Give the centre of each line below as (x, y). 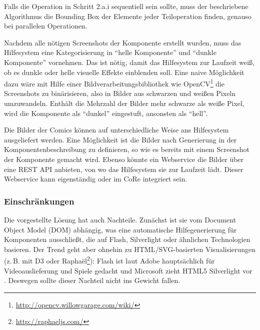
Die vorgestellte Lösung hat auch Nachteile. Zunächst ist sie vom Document (120, 219)
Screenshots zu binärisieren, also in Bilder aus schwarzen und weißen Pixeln (120, 93)
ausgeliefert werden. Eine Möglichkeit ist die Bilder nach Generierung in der (120, 139)
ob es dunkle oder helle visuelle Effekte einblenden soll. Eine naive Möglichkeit (124, 72)
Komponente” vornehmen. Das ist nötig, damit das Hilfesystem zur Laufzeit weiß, (129, 62)
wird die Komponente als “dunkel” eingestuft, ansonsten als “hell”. (106, 113)
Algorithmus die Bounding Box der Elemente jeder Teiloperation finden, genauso (128, 16)
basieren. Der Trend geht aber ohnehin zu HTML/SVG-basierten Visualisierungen (130, 249)
